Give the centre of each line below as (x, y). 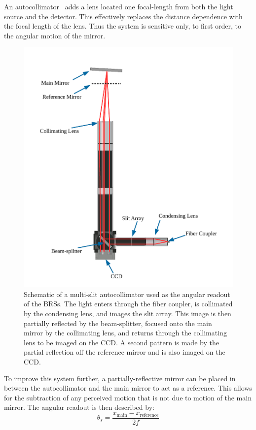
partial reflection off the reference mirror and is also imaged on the (125, 352)
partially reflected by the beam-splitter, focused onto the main (118, 323)
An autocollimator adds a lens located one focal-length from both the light (119, 6)
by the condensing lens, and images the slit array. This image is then (128, 313)
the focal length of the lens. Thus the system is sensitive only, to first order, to (123, 26)
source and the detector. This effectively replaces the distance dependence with (123, 16)
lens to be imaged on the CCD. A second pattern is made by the (121, 342)
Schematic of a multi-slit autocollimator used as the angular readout (127, 294)
